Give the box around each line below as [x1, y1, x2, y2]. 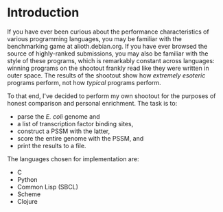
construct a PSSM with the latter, [16, 127, 110, 135]
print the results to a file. [16, 141, 86, 150]
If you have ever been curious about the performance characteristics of [7, 27, 209, 36]
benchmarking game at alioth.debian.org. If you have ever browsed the [7, 42, 208, 50]
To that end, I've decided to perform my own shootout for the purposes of [7, 91, 216, 100]
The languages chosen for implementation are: [7, 154, 139, 163]
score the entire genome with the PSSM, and [16, 134, 144, 142]
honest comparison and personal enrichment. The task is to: [7, 99, 178, 107]
